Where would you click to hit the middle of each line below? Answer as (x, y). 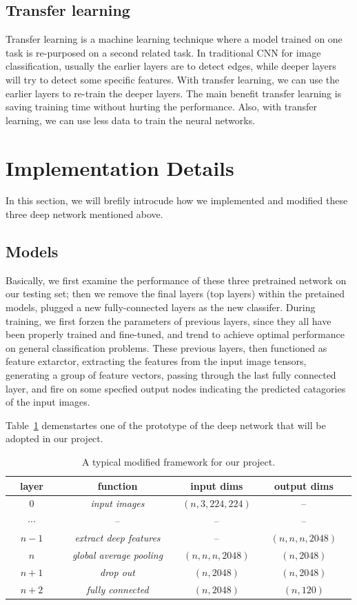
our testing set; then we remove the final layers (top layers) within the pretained (175, 294)
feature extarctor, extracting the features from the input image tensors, (156, 361)
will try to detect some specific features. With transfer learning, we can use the (173, 79)
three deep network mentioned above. (84, 214)
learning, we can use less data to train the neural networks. (131, 120)
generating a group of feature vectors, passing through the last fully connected (171, 375)
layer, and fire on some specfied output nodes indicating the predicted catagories (176, 388)
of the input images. (48, 402)
